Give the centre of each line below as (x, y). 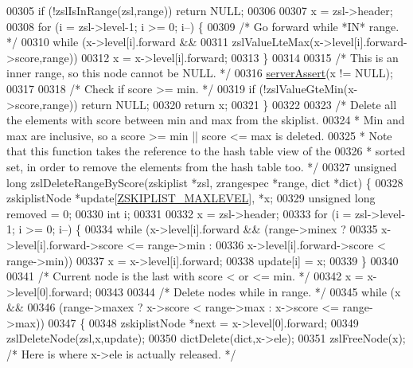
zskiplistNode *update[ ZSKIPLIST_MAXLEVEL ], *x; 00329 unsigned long (191, 198)
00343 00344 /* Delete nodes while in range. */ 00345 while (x (248, 291)
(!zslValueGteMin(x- (308, 88)
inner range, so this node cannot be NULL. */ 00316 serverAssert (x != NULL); (200, 73)
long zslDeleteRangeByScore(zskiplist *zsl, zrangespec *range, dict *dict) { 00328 (205, 182)
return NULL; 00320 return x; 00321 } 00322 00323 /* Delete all (239, 104)
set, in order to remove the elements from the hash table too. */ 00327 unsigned (202, 166)
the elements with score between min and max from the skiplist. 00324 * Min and (206, 120)
